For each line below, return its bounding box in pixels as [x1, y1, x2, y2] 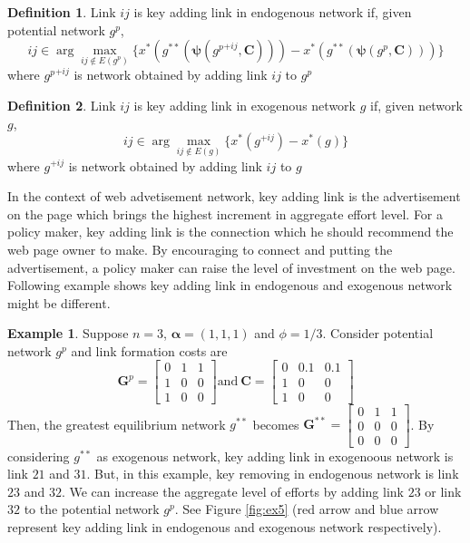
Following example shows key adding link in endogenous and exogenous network [7, 276, 453, 295]
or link [425, 481, 462, 500]
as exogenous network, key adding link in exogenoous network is [96, 446, 454, 465]
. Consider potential [322, 324, 434, 343]
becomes [252, 414, 299, 433]
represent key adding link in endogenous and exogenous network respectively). [7, 518, 442, 537]
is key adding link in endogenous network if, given [133, 3, 412, 21]
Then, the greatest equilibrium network [7, 414, 226, 433]
